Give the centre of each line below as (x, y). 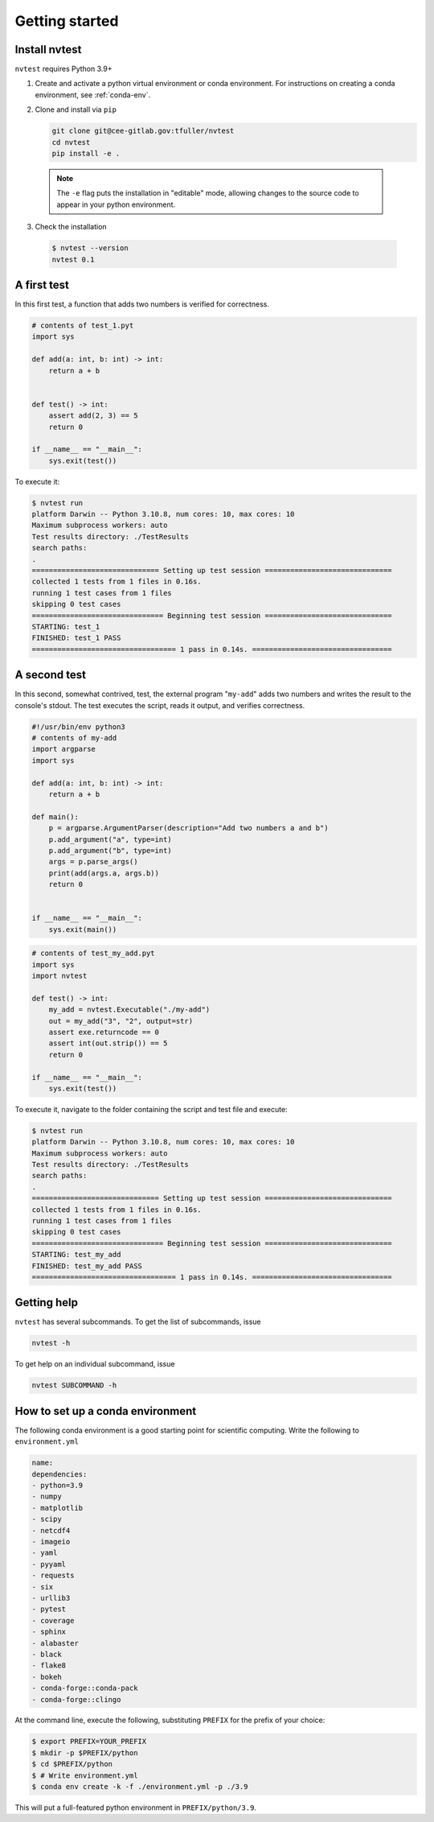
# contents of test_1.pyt (83, 326)
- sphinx (49, 1632)
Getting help (46, 1303)
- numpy (47, 1496)
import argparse (64, 749)
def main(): (55, 816)
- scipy (47, 1519)
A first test (42, 284)
